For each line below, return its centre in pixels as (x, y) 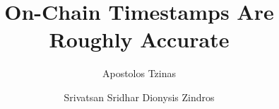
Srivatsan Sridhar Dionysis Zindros (139, 97)
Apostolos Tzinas (139, 73)
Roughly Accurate (139, 39)
